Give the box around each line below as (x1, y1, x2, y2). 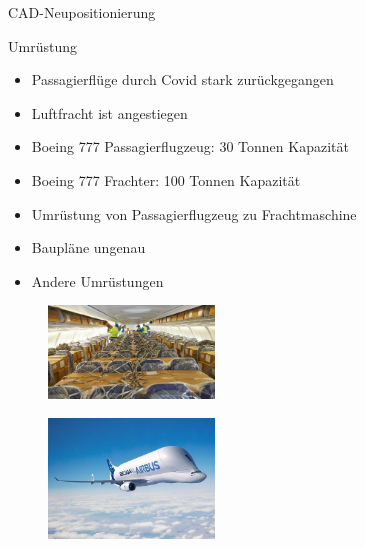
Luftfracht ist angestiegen (31, 102, 188, 123)
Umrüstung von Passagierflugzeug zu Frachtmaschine (31, 203, 357, 224)
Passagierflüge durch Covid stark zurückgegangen (31, 69, 334, 90)
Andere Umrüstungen (31, 270, 164, 291)
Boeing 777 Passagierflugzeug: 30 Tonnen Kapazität (31, 136, 349, 157)
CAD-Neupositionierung (8, 2, 156, 22)
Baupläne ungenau (31, 237, 146, 258)
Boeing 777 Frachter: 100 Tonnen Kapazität (31, 169, 301, 190)
